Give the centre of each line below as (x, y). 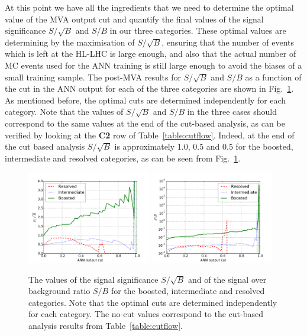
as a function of (273, 77)
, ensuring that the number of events (228, 42)
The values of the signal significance (93, 279)
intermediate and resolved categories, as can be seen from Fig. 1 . (123, 158)
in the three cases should (232, 112)
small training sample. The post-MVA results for (93, 77)
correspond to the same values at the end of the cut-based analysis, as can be (145, 123)
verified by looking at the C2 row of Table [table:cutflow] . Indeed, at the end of (150, 135)
